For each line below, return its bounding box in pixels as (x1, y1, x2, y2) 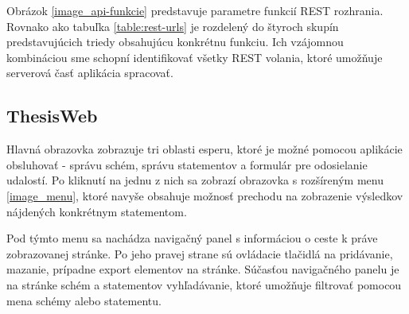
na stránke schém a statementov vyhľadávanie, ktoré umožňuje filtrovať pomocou (6, 276, 402, 293)
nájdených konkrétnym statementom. (6, 203, 187, 219)
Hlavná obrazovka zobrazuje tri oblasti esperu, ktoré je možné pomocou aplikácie (6, 141, 403, 157)
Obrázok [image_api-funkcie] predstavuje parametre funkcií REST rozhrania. (6, 2, 384, 18)
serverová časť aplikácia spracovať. (6, 64, 173, 81)
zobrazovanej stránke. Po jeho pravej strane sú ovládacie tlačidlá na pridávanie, (6, 245, 393, 262)
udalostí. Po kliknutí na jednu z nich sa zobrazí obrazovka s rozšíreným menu (6, 172, 384, 188)
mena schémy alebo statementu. (6, 292, 162, 308)
